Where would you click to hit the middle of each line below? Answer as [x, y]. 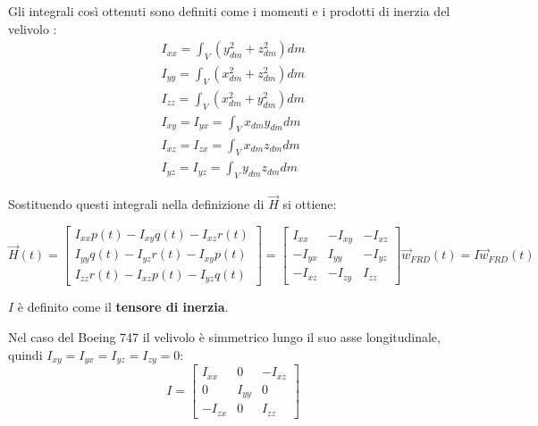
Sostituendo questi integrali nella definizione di [136, 204]
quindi [25, 354]
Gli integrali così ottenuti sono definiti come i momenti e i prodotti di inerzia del [229, 11]
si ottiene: [310, 204]
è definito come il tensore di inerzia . [123, 307]
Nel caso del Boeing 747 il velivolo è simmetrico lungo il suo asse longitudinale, [224, 337]
